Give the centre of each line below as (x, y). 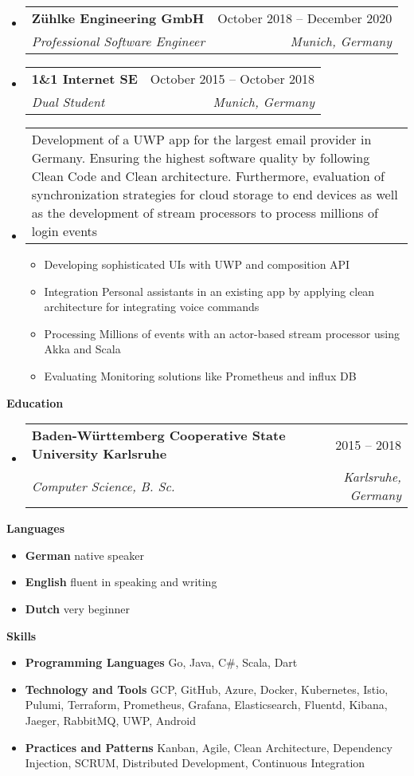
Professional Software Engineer (118, 41)
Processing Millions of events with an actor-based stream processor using (222, 333)
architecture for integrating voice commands (152, 307)
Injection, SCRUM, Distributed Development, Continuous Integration (195, 763)
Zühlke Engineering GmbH (118, 18)
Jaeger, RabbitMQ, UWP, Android (111, 720)
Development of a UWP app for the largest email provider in (201, 139)
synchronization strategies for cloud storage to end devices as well (215, 194)
